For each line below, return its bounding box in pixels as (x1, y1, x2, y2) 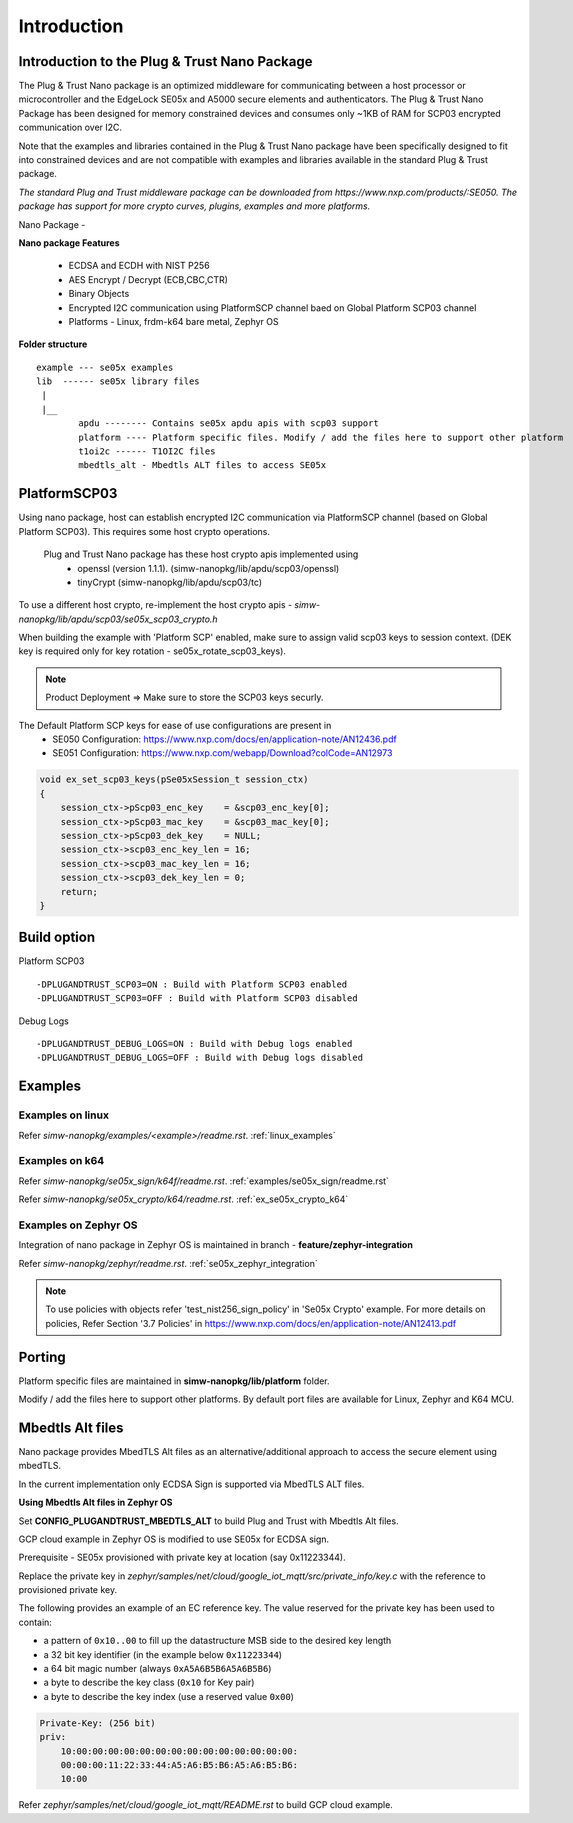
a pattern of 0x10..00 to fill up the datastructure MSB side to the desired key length (43, 1635, 392, 1647)
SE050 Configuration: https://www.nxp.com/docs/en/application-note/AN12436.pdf (52, 733, 397, 745)
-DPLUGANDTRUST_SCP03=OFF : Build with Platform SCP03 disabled (36, 993, 359, 1004)
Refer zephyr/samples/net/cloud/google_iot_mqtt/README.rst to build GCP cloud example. (18, 1799, 394, 1811)
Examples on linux (18, 1108, 110, 1122)
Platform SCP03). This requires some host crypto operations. (18, 525, 270, 537)
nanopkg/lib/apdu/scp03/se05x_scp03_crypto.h (18, 613, 219, 625)
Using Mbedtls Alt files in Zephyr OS (18, 1496, 173, 1509)
